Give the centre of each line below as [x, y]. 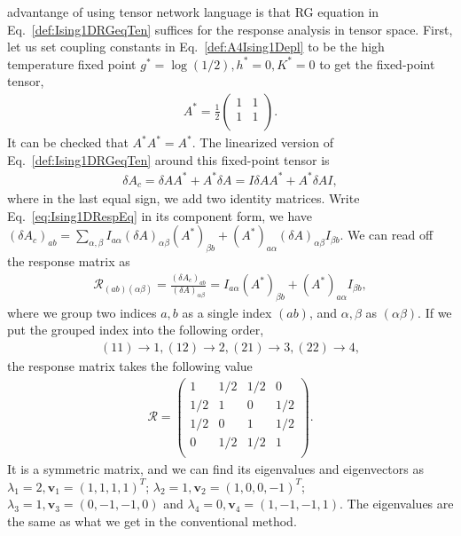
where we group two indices [82, 312]
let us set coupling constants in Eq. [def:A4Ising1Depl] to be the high [196, 47]
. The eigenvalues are [397, 504]
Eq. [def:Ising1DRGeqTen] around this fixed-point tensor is [168, 159]
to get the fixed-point [377, 63]
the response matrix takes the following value [130, 366]
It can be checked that [68, 142]
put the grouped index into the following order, [136, 330]
